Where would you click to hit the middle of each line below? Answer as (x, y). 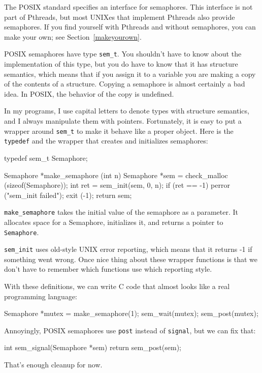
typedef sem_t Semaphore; (46, 157)
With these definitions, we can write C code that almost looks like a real (117, 286)
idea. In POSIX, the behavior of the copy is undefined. (89, 93)
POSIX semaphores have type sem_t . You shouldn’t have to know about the (123, 54)
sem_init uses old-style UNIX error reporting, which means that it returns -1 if (128, 249)
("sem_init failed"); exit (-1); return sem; (68, 195)
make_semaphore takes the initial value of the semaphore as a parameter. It (121, 212)
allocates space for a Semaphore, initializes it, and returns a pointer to (114, 222)
